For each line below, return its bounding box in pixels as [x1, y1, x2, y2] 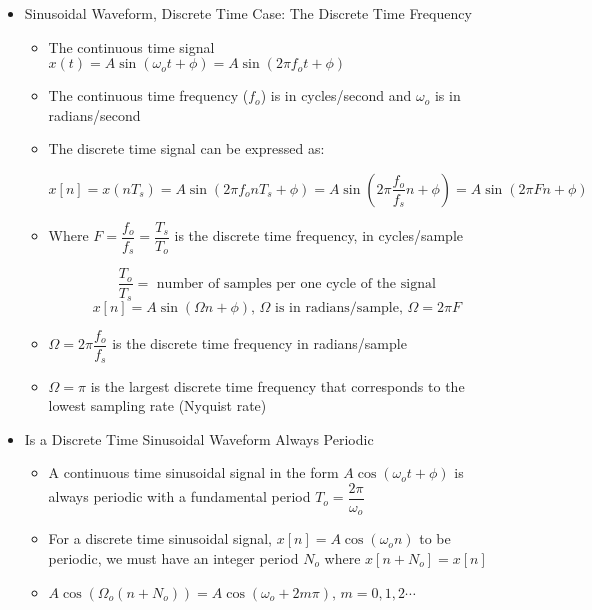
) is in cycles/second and [260, 85, 412, 106]
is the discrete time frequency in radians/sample [112, 333, 407, 354]
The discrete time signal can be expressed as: [48, 138, 325, 159]
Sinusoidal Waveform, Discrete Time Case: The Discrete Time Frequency [24, 3, 472, 23]
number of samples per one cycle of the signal [156, 276, 436, 291]
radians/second [48, 104, 141, 125]
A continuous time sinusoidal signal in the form [48, 462, 339, 483]
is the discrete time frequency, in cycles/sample [174, 225, 464, 246]
